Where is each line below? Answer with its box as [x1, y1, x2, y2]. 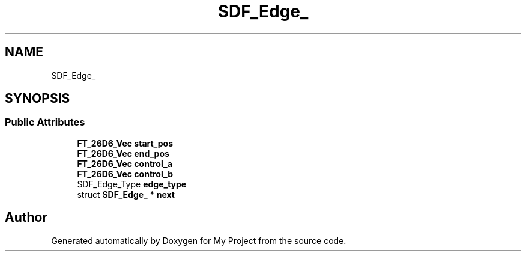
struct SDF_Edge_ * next [77, 189, 175, 200]
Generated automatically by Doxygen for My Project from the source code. [51, 235, 346, 246]
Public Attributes [5, 116, 85, 129]
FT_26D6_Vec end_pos [77, 148, 169, 159]
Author [5, 210, 47, 225]
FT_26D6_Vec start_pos [77, 138, 174, 148]
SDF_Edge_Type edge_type [77, 178, 187, 189]
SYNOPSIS [5, 91, 70, 106]
